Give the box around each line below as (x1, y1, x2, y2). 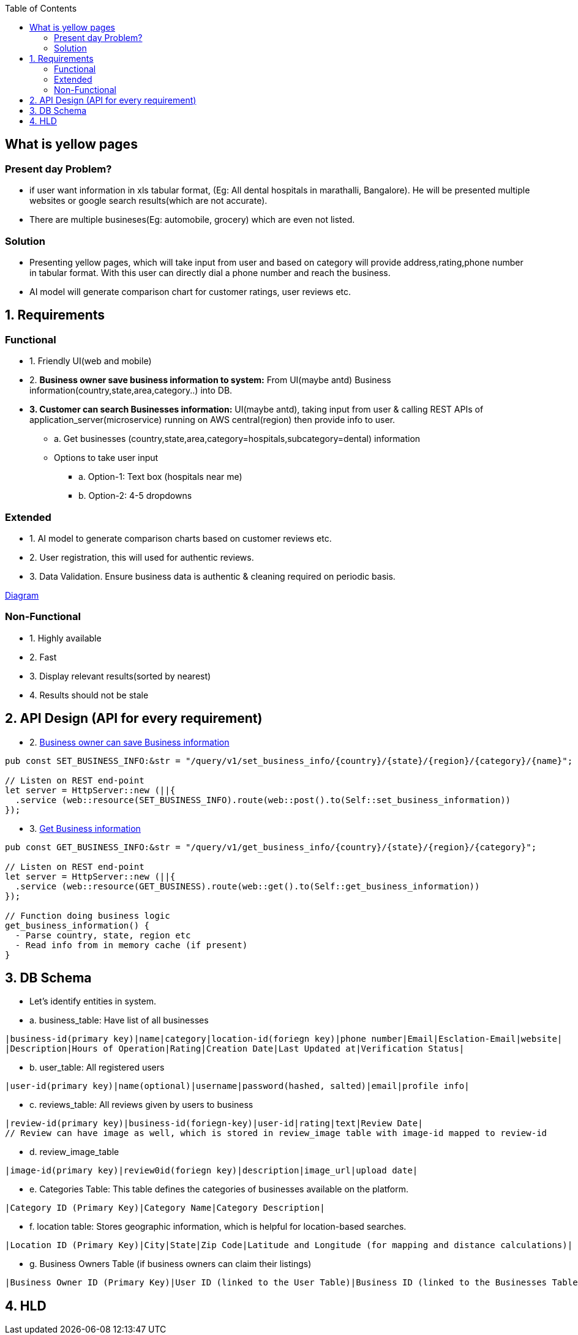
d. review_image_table (29, 1146, 119, 1157)
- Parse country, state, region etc (15, 930, 191, 940)
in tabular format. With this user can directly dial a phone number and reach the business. (29, 267, 391, 278)
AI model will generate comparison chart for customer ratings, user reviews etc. (29, 286, 351, 297)
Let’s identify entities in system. (29, 996, 156, 1007)
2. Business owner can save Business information (29, 736, 230, 747)
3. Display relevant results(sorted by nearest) (29, 670, 211, 681)
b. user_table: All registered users (29, 1062, 165, 1073)
